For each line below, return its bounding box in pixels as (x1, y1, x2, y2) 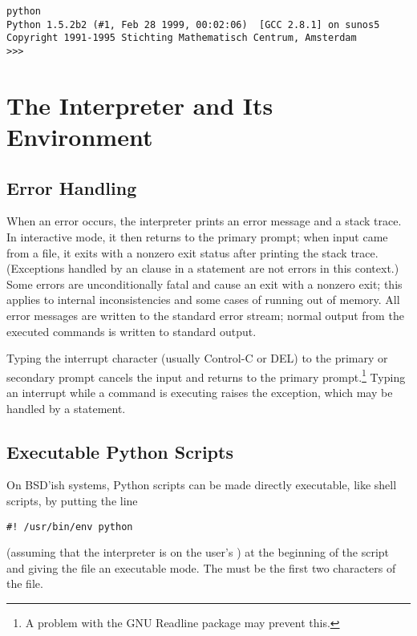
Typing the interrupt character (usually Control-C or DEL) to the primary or (6, 350, 388, 367)
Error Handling (6, 175, 137, 200)
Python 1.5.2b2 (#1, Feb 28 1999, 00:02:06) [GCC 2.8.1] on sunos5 (6, 18, 380, 30)
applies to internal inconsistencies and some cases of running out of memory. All (6, 291, 400, 308)
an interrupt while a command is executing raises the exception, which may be (6, 383, 393, 400)
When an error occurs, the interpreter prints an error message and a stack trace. (6, 213, 402, 229)
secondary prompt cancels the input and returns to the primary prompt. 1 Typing (6, 366, 406, 385)
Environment (6, 120, 153, 152)
